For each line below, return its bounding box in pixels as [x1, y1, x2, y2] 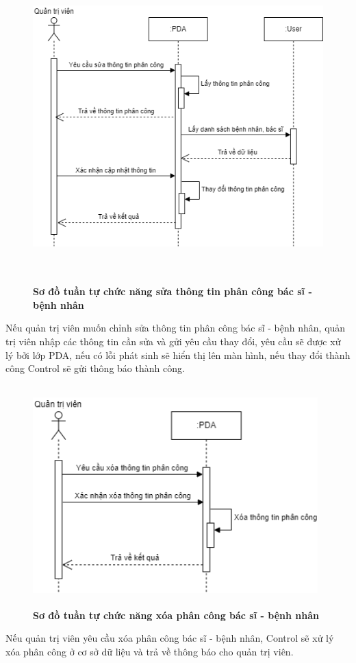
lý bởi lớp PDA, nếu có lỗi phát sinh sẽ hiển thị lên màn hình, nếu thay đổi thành [5, 347, 351, 362]
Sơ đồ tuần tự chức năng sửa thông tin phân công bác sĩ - [33, 284, 312, 299]
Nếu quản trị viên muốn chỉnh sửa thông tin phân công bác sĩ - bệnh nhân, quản [5, 321, 346, 335]
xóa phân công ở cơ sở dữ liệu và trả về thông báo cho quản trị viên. [5, 644, 294, 658]
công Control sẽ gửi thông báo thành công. [5, 361, 185, 375]
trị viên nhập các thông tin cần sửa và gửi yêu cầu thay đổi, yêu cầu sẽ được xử [5, 334, 341, 348]
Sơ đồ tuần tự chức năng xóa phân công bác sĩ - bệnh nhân [33, 607, 319, 622]
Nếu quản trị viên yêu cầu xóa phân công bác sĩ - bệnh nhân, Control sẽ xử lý [5, 631, 334, 645]
